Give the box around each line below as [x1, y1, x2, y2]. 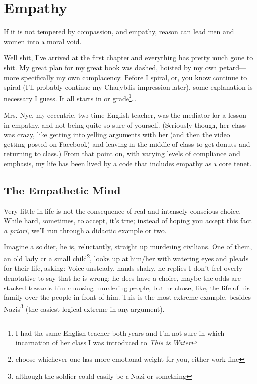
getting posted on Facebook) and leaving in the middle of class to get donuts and [4, 139, 250, 149]
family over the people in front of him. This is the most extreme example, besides [4, 292, 251, 302]
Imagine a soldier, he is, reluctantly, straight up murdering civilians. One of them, [4, 241, 252, 252]
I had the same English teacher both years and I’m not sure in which [15, 327, 225, 337]
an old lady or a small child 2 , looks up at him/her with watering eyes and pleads [4, 252, 249, 263]
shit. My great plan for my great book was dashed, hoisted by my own [4, 62, 217, 72]
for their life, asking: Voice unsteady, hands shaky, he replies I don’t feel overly [4, 263, 243, 273]
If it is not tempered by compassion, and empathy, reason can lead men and [4, 26, 234, 37]
